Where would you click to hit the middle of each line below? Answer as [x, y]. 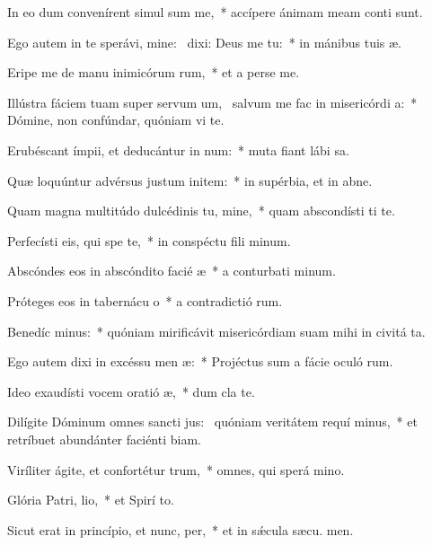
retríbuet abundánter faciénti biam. [104, 439]
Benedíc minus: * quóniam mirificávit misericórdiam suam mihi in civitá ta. [216, 331]
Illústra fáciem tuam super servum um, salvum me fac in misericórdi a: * [212, 102]
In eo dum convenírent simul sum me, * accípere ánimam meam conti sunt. [215, 12]
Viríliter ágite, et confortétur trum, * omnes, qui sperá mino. [176, 469]
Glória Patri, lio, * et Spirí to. [91, 500]
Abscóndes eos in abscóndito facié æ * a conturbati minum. [172, 271]
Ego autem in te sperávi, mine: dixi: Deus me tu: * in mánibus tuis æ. [205, 42]
